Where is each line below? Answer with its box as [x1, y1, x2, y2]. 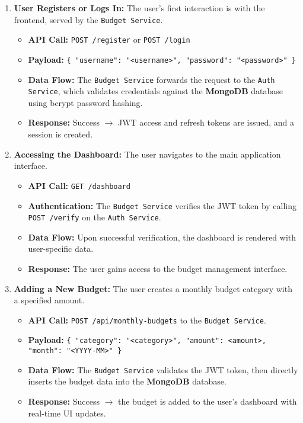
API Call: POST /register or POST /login [28, 33, 190, 46]
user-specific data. [28, 242, 94, 255]
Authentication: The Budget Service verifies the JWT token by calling [28, 199, 297, 211]
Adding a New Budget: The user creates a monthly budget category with [14, 282, 292, 294]
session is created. [28, 128, 93, 140]
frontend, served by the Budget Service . [14, 13, 163, 25]
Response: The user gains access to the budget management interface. [28, 262, 288, 274]
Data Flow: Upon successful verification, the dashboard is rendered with [28, 230, 296, 243]
